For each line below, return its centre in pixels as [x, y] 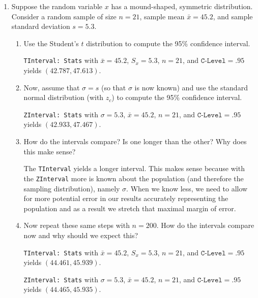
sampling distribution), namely [72, 188]
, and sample [233, 16]
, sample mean [162, 16]
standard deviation [41, 26]
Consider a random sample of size [64, 16]
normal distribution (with [64, 97]
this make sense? [50, 151]
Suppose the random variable [57, 6]
